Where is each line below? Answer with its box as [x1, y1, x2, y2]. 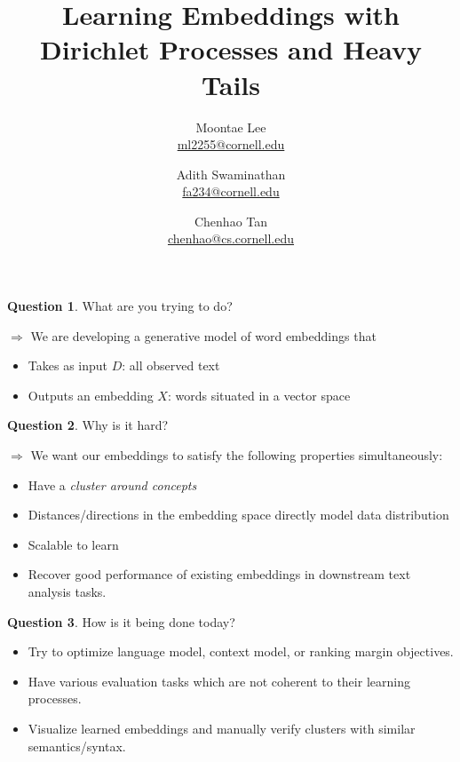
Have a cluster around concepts [28, 475, 197, 494]
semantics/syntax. [28, 736, 126, 755]
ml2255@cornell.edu [177, 135, 285, 154]
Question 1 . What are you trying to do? [7, 297, 233, 315]
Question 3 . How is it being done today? [7, 612, 235, 631]
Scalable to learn [28, 535, 119, 553]
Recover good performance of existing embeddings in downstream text [28, 565, 411, 583]
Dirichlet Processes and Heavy [40, 31, 422, 67]
